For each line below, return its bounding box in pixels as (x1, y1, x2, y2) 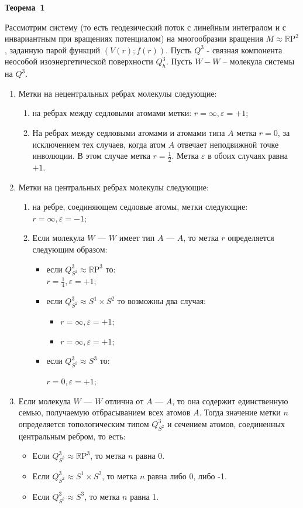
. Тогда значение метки (199, 406, 281, 418)
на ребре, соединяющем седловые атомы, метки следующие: (32, 200, 248, 213)
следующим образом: (32, 243, 108, 255)
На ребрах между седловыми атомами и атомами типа (32, 126, 225, 138)
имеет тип (119, 231, 155, 244)
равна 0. (136, 449, 165, 462)
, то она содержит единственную (172, 394, 288, 407)
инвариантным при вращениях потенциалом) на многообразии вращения (5, 32, 263, 45)
